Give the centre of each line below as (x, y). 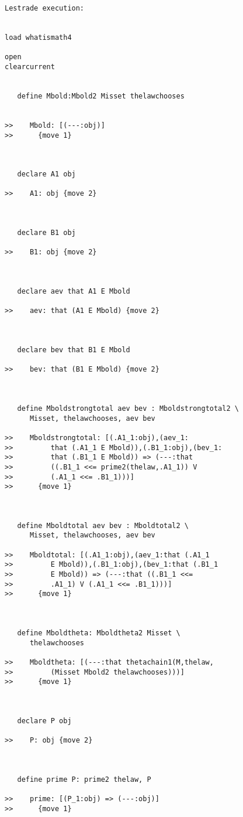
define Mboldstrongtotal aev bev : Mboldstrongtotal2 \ (128, 408)
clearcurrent (30, 67)
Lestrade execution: (45, 8)
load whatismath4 (38, 37)
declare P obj (44, 721)
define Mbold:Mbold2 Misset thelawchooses (101, 96)
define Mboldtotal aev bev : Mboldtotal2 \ (103, 525)
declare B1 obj (46, 233)
